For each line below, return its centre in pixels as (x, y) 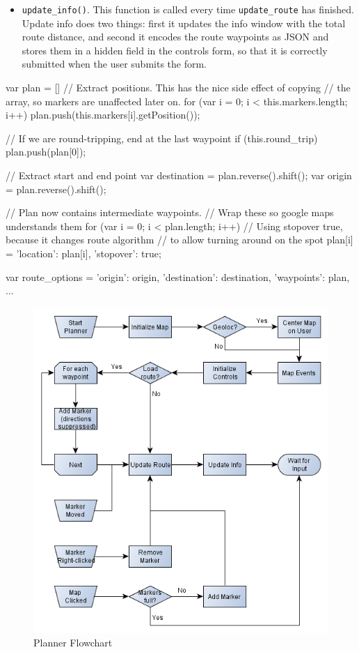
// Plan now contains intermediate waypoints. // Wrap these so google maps (170, 212)
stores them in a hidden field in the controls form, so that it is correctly (175, 50)
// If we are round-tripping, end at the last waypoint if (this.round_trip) (162, 138)
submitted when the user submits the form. (114, 64)
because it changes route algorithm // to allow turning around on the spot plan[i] (179, 240)
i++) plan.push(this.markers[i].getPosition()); (103, 115)
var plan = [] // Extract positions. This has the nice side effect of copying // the (178, 88)
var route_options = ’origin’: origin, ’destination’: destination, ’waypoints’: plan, (178, 276)
